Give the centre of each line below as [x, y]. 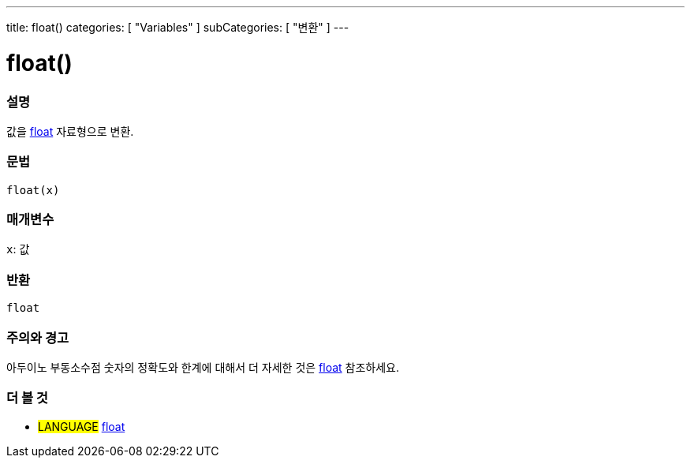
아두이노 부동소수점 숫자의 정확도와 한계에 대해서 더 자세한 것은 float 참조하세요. [203, 367]
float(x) [33, 190]
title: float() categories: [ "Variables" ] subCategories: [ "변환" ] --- [178, 27]
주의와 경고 [38, 337]
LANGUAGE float [82, 426]
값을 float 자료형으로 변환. [70, 131]
